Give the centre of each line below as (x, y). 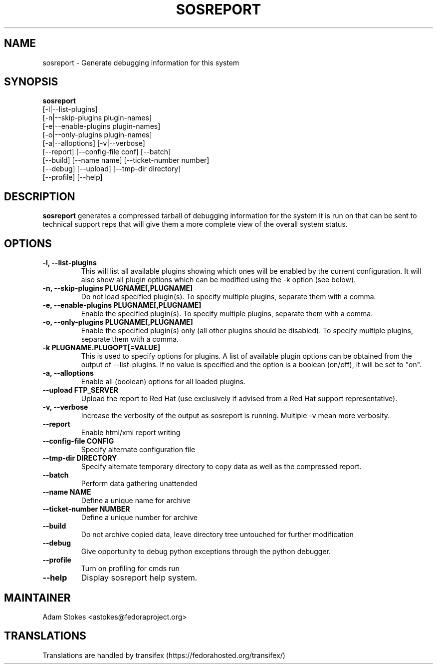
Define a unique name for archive (136, 501)
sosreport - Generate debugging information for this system (141, 62)
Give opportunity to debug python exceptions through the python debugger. (206, 552)
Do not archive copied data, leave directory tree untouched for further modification (217, 535)
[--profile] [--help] (73, 177)
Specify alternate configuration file (138, 450)
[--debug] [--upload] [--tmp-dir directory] (112, 169)
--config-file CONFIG (78, 441)
